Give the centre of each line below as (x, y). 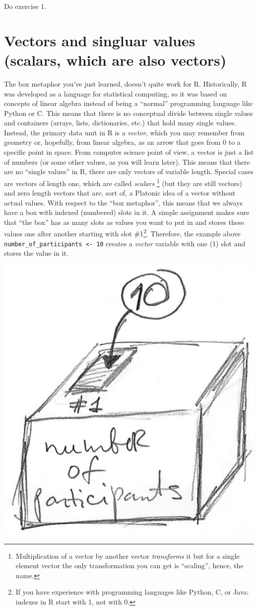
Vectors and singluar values (100, 40)
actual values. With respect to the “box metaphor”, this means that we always (124, 202)
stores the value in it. (36, 253)
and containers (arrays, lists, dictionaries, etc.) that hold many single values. (120, 123)
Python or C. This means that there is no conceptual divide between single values (129, 113)
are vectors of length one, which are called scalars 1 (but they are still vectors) (123, 182)
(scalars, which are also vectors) (115, 59)
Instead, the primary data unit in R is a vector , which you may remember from (124, 132)
